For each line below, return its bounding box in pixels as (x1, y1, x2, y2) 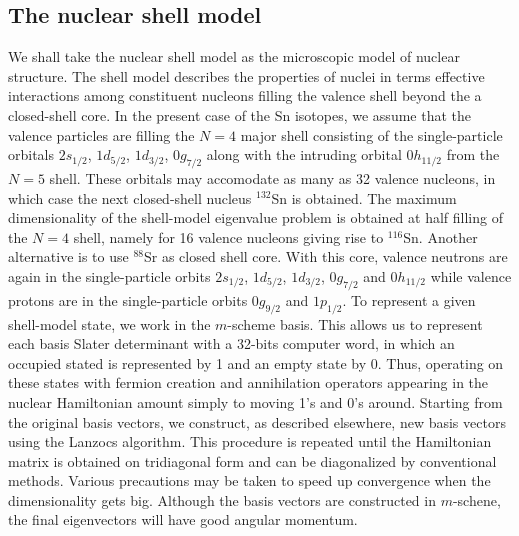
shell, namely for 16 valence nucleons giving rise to (73, 226, 384, 247)
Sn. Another (403, 226, 478, 247)
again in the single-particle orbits (8, 265, 211, 286)
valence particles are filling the (8, 124, 195, 145)
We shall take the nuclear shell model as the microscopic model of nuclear (8, 46, 460, 67)
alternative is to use (8, 246, 129, 267)
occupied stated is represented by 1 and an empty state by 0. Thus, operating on (8, 352, 504, 373)
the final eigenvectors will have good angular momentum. (8, 509, 358, 530)
